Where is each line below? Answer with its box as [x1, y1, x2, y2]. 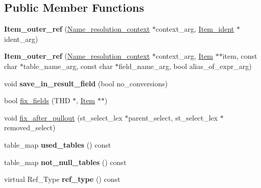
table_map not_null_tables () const [4, 156, 127, 167]
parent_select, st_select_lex [128, 112, 218, 123]
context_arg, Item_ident [155, 24, 234, 34]
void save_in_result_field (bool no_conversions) [4, 78, 168, 88]
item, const [222, 51, 257, 61]
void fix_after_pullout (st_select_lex [4, 112, 123, 123]
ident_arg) [4, 33, 38, 44]
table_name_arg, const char [23, 60, 113, 71]
